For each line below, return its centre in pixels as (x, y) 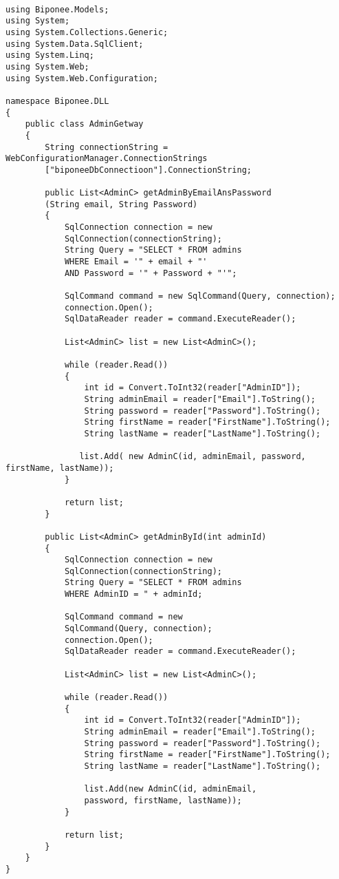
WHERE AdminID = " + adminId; (133, 594)
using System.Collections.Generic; (87, 32)
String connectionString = (107, 147)
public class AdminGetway (84, 124)
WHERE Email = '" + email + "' (136, 262)
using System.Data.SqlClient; (75, 44)
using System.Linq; (50, 55)
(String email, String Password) (121, 204)
